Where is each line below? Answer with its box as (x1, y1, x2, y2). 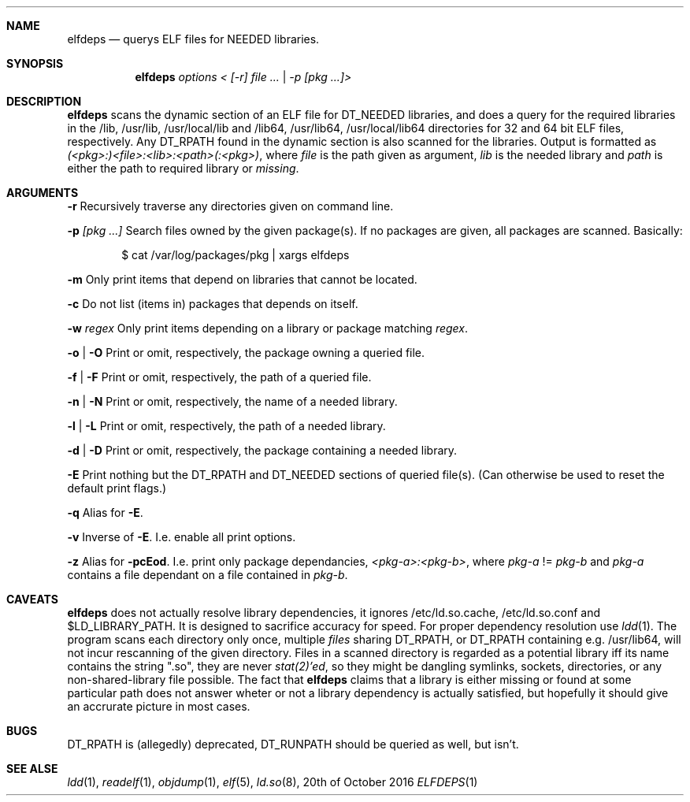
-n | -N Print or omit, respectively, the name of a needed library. (67, 395, 398, 408)
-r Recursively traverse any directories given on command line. (67, 199, 394, 213)
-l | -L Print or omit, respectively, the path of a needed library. (67, 419, 386, 433)
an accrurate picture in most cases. (67, 700, 250, 713)
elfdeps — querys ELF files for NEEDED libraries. (67, 32, 320, 46)
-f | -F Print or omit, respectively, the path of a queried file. (67, 370, 372, 384)
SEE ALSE (6, 762, 58, 775)
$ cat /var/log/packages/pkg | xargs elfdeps (121, 248, 350, 262)
